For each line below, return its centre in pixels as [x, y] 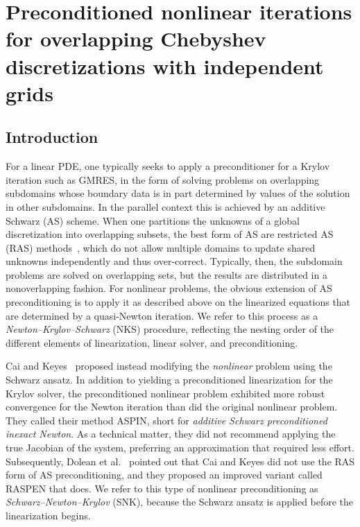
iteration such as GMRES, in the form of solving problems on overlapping [163, 179]
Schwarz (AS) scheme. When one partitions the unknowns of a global [153, 220]
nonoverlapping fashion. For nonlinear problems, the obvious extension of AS [169, 288]
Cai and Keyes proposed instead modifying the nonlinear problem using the [169, 366]
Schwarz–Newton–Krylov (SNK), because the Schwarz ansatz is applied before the [180, 502]
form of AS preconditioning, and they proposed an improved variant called [164, 475]
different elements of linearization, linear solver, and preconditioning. [152, 342]
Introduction [52, 137]
